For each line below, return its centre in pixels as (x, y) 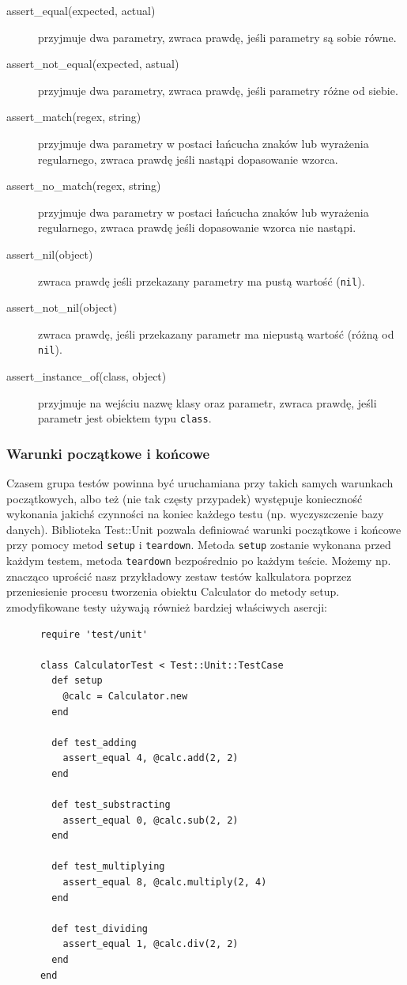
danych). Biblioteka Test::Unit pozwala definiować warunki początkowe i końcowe (204, 529)
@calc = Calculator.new (125, 696)
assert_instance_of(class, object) (87, 376)
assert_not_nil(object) (62, 307)
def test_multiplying (108, 867)
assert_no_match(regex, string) (84, 186)
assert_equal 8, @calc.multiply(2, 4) (165, 883)
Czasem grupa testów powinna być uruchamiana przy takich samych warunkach (200, 483)
